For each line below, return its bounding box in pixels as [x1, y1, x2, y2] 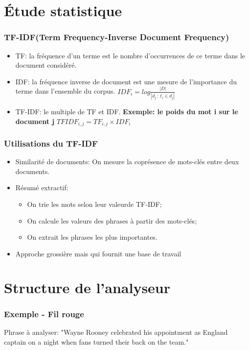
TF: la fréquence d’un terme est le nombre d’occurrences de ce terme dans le [15, 50, 245, 60]
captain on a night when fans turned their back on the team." [4, 336, 189, 347]
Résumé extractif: [15, 182, 68, 193]
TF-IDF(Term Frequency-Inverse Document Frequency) [4, 31, 229, 43]
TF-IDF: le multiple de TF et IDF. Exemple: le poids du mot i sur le [15, 106, 238, 116]
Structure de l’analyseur [4, 277, 171, 297]
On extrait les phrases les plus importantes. [27, 232, 158, 242]
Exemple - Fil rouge [4, 307, 84, 320]
